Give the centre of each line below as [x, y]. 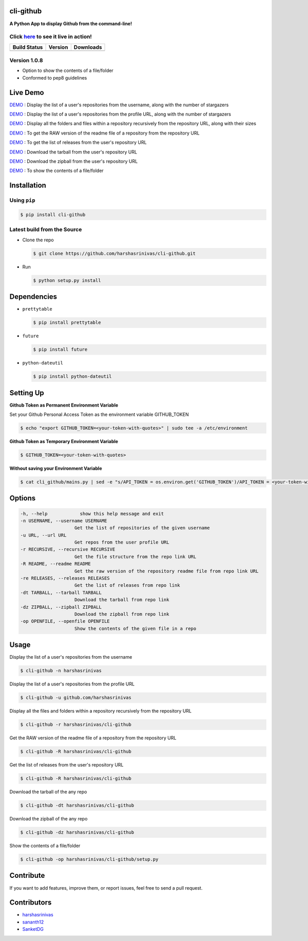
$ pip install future [60, 350]
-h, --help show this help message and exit [92, 514]
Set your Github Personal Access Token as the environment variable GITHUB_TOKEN [99, 414]
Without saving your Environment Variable [56, 468]
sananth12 [33, 922]
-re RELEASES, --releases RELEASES [65, 578]
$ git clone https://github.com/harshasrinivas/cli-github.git [114, 253]
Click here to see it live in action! [51, 37]
